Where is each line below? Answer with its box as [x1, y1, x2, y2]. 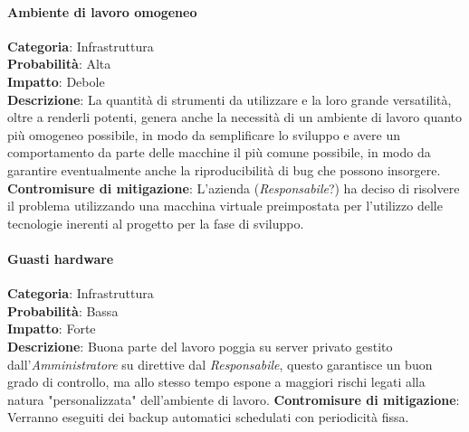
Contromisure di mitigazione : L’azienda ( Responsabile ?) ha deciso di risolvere [7, 178, 460, 197]
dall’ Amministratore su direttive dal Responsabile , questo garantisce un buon [7, 354, 433, 373]
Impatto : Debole [7, 71, 105, 90]
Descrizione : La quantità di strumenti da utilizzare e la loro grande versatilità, [7, 89, 452, 108]
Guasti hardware [7, 249, 114, 268]
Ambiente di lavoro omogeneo [7, 2, 197, 21]
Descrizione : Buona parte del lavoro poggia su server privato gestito [7, 336, 393, 355]
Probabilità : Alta [7, 54, 111, 73]
